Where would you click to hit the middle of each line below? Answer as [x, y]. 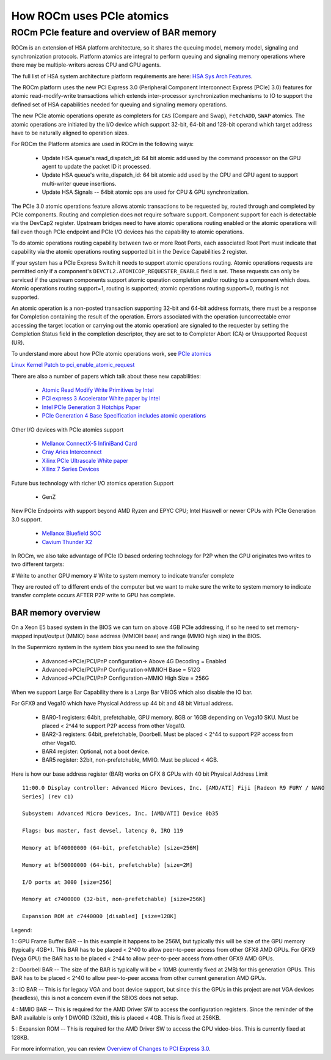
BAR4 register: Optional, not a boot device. [96, 751]
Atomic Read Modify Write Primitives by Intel [98, 390]
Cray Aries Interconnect [72, 452]
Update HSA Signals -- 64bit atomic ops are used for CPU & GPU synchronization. [145, 192]
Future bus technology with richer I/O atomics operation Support [93, 483]
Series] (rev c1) [48, 797]
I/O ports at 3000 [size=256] [67, 882]
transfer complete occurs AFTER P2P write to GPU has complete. [93, 595]
